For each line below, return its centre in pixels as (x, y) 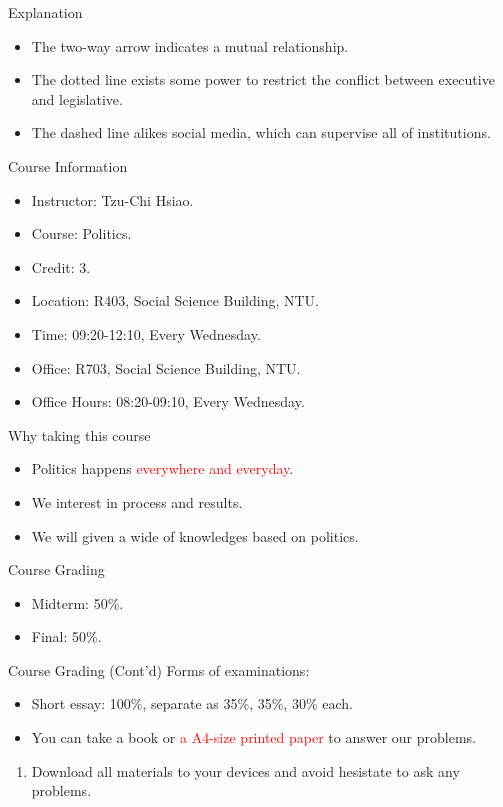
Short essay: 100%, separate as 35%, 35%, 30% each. (192, 703)
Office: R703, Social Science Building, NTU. (166, 367)
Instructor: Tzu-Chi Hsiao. (112, 199)
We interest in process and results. (137, 501)
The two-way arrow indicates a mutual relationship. (190, 45)
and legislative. (77, 98)
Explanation (45, 12)
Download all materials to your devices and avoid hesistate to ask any (245, 770)
